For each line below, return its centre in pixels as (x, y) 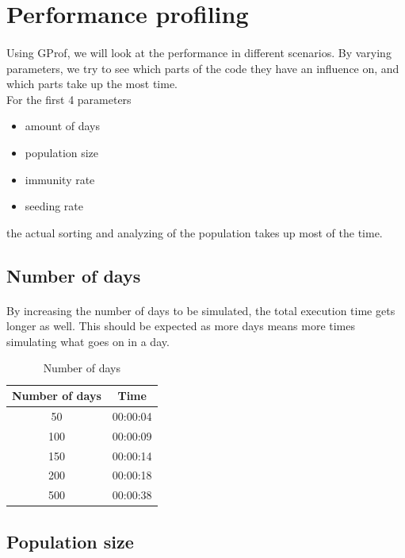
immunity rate (60, 179)
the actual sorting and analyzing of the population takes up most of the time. (195, 232)
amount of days (62, 126)
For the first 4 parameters (69, 99)
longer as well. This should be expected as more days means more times (181, 326)
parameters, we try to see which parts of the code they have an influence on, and (203, 68)
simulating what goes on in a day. (88, 341)
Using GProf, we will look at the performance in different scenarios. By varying (199, 52)
